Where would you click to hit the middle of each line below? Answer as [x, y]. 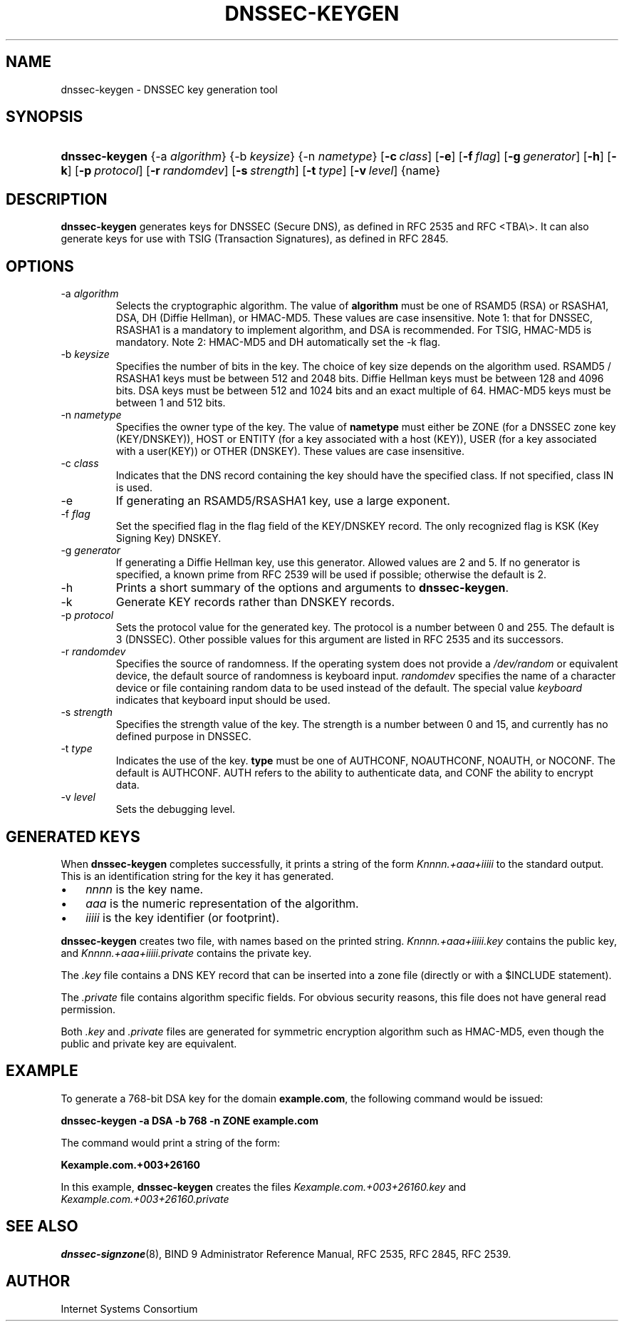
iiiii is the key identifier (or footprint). [183, 917]
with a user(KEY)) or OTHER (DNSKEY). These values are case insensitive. [290, 451]
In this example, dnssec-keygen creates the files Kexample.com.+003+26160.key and [264, 1187]
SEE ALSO [42, 1226]
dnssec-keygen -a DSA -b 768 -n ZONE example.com [189, 1120]
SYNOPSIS [45, 117]
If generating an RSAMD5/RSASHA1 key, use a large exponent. [283, 501]
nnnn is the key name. [145, 889]
